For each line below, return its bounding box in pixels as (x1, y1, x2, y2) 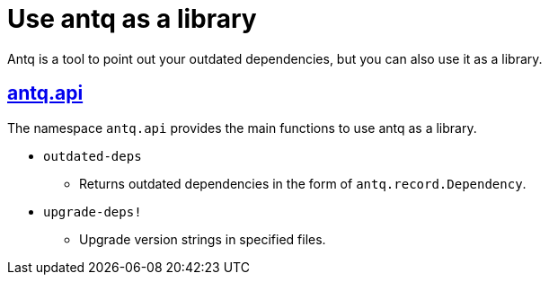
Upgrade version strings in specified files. (79, 231, 326, 247)
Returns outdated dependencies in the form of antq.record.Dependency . (79, 175, 527, 191)
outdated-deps (43, 148, 142, 163)
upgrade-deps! (43, 204, 142, 219)
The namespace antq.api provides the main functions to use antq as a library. (7, 119, 477, 136)
